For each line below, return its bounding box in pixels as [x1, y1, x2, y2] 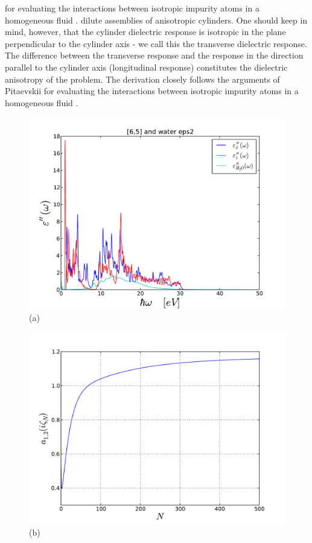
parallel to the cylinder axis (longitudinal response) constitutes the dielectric [5, 60, 288, 73]
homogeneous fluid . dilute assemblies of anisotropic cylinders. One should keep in [5, 13, 308, 26]
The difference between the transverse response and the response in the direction [5, 49, 304, 62]
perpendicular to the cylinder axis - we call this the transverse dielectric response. [5, 37, 307, 49]
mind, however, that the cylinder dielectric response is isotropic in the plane [5, 25, 286, 38]
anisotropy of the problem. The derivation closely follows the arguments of [5, 72, 280, 85]
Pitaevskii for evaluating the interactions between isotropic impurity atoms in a [5, 84, 299, 97]
